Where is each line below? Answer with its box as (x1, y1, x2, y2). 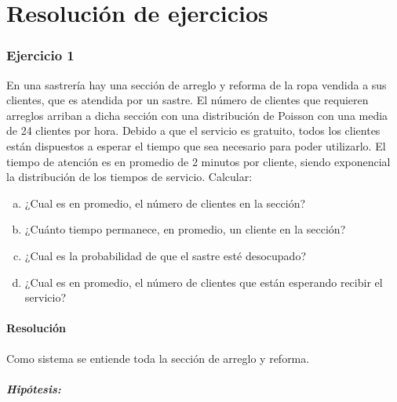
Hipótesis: (6, 380, 61, 397)
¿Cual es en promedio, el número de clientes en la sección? (24, 194, 306, 211)
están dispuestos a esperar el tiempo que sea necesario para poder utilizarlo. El (6, 137, 386, 154)
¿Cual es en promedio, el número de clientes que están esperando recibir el (24, 273, 383, 290)
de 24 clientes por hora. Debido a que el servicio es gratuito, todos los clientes (6, 122, 381, 139)
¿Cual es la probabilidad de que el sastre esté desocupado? (24, 247, 307, 263)
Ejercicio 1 (6, 45, 75, 65)
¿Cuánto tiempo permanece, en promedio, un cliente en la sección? (24, 221, 346, 237)
